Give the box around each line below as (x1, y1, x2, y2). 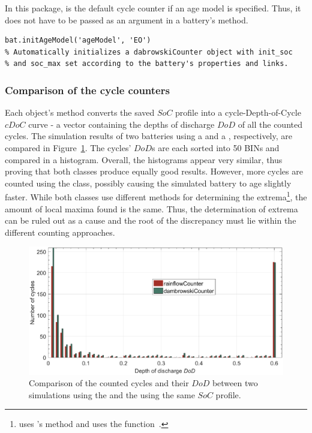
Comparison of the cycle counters (5, 82, 170, 97)
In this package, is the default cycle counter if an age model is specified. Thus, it (5, 2, 301, 14)
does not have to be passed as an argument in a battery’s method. (5, 13, 248, 26)
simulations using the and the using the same (29, 388, 195, 401)
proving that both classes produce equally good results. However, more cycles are (5, 165, 303, 178)
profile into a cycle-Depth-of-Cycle (175, 106, 301, 119)
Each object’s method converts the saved (5, 106, 155, 119)
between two (212, 377, 258, 389)
